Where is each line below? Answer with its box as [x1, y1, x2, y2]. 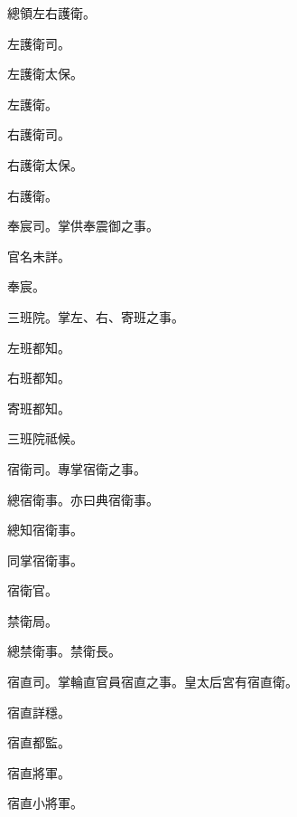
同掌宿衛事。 [7, 550, 83, 569]
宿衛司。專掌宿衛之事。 [7, 459, 146, 478]
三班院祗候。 [7, 429, 83, 448]
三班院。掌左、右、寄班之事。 [7, 307, 184, 326]
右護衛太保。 [7, 155, 83, 174]
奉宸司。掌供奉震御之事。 [7, 216, 159, 235]
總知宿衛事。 [7, 520, 83, 539]
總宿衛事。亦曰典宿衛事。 [7, 489, 159, 508]
